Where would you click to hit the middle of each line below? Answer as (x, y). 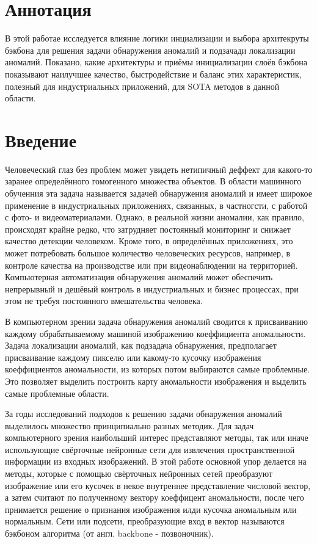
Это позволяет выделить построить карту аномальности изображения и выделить (156, 381)
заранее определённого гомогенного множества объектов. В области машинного (153, 181)
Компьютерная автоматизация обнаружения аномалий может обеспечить (139, 277)
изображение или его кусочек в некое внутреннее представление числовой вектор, (158, 485)
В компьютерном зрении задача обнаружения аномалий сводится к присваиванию (157, 321)
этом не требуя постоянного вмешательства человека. (104, 301)
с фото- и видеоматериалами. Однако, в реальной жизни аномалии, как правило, (155, 217)
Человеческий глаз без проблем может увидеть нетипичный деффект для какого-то (159, 169)
